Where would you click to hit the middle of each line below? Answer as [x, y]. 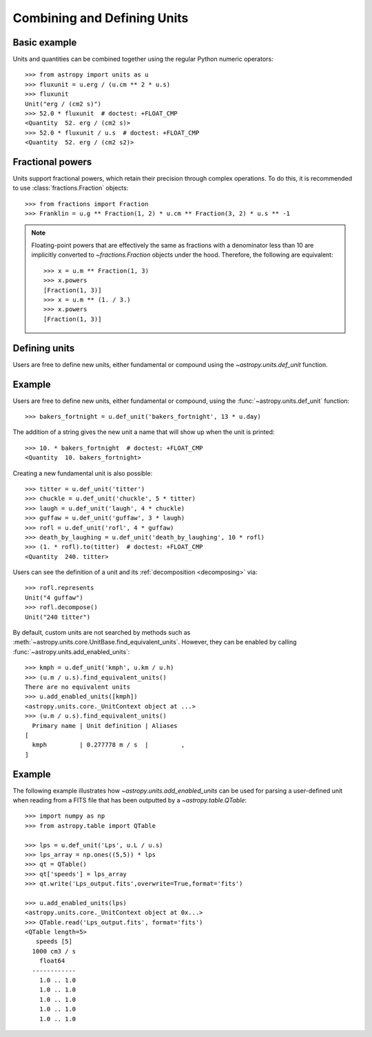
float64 [52, 961]
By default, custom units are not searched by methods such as [102, 633]
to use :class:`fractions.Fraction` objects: [71, 188]
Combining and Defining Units [101, 18]
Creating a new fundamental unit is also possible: [83, 473]
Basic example [45, 42]
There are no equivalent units [78, 687]
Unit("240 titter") [58, 617]
